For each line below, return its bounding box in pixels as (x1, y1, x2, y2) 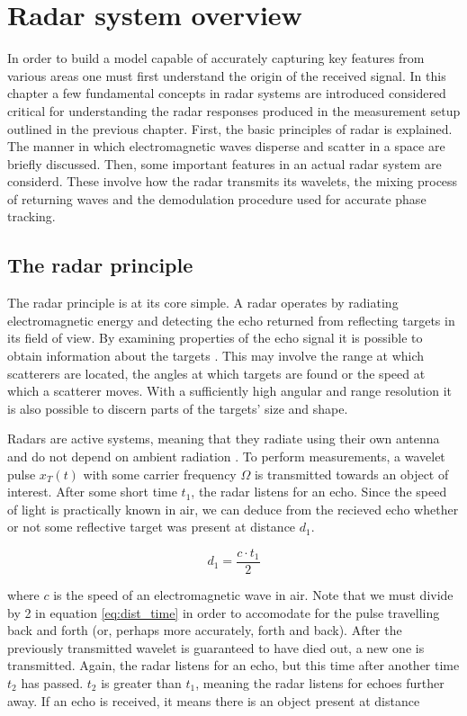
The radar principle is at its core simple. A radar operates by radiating (7, 293, 399, 312)
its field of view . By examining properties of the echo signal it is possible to (7, 328, 423, 347)
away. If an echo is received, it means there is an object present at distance (7, 691, 420, 710)
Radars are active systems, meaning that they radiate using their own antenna (7, 429, 440, 448)
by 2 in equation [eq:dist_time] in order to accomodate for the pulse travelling (7, 603, 440, 622)
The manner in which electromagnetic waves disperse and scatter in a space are (7, 137, 445, 156)
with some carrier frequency (83, 464, 237, 483)
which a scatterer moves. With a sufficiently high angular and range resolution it (7, 381, 453, 400)
